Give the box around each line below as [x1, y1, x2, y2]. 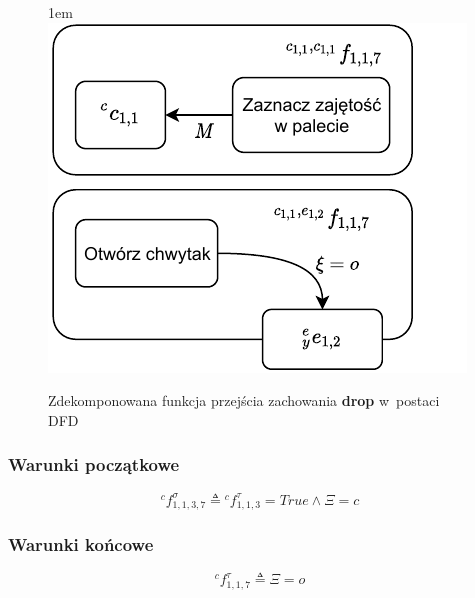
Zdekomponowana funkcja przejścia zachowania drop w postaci [48, 390, 440, 411]
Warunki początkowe [8, 452, 180, 477]
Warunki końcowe [8, 531, 154, 556]
